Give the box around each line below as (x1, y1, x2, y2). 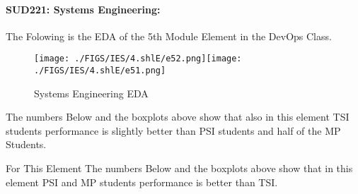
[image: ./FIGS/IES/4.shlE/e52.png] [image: (34, 54, 242, 64)
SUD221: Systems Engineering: (6, 1, 161, 16)
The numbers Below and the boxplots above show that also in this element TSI (6, 109, 350, 124)
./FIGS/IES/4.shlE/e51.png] (34, 66, 166, 76)
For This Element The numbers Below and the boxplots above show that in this (6, 161, 353, 176)
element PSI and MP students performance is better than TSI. (6, 174, 278, 189)
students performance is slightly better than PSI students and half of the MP (6, 123, 341, 138)
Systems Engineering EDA (34, 85, 149, 100)
